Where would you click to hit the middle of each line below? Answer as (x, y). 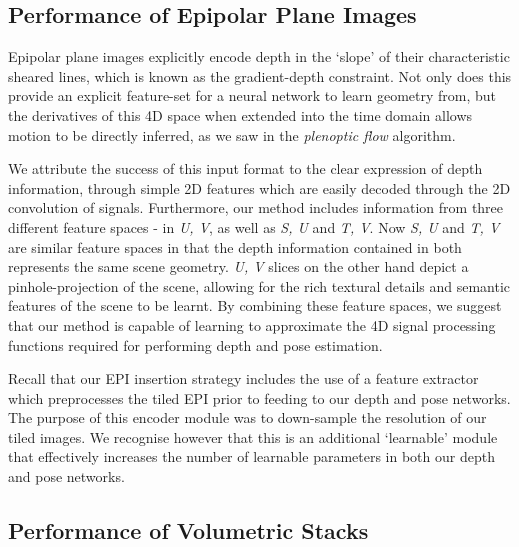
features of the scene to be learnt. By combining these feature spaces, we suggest (255, 305)
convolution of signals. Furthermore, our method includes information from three (256, 207)
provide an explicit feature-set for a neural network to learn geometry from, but (252, 95)
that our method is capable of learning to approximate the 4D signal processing (252, 324)
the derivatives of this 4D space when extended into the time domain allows (240, 114)
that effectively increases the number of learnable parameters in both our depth (251, 456)
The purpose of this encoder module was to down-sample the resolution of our (247, 417)
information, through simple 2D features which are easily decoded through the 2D (259, 187)
